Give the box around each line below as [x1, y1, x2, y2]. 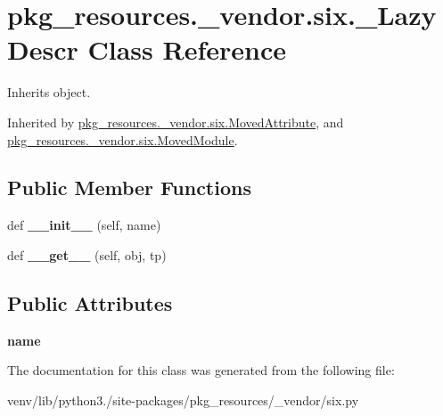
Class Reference [87, 31, 286, 68]
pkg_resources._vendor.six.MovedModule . [7, 130, 238, 149]
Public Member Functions [7, 174, 251, 201]
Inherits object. [7, 83, 91, 102]
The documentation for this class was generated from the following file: [7, 361, 395, 379]
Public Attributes [7, 289, 173, 316]
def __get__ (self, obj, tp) [7, 245, 167, 264]
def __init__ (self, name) [7, 216, 161, 234]
